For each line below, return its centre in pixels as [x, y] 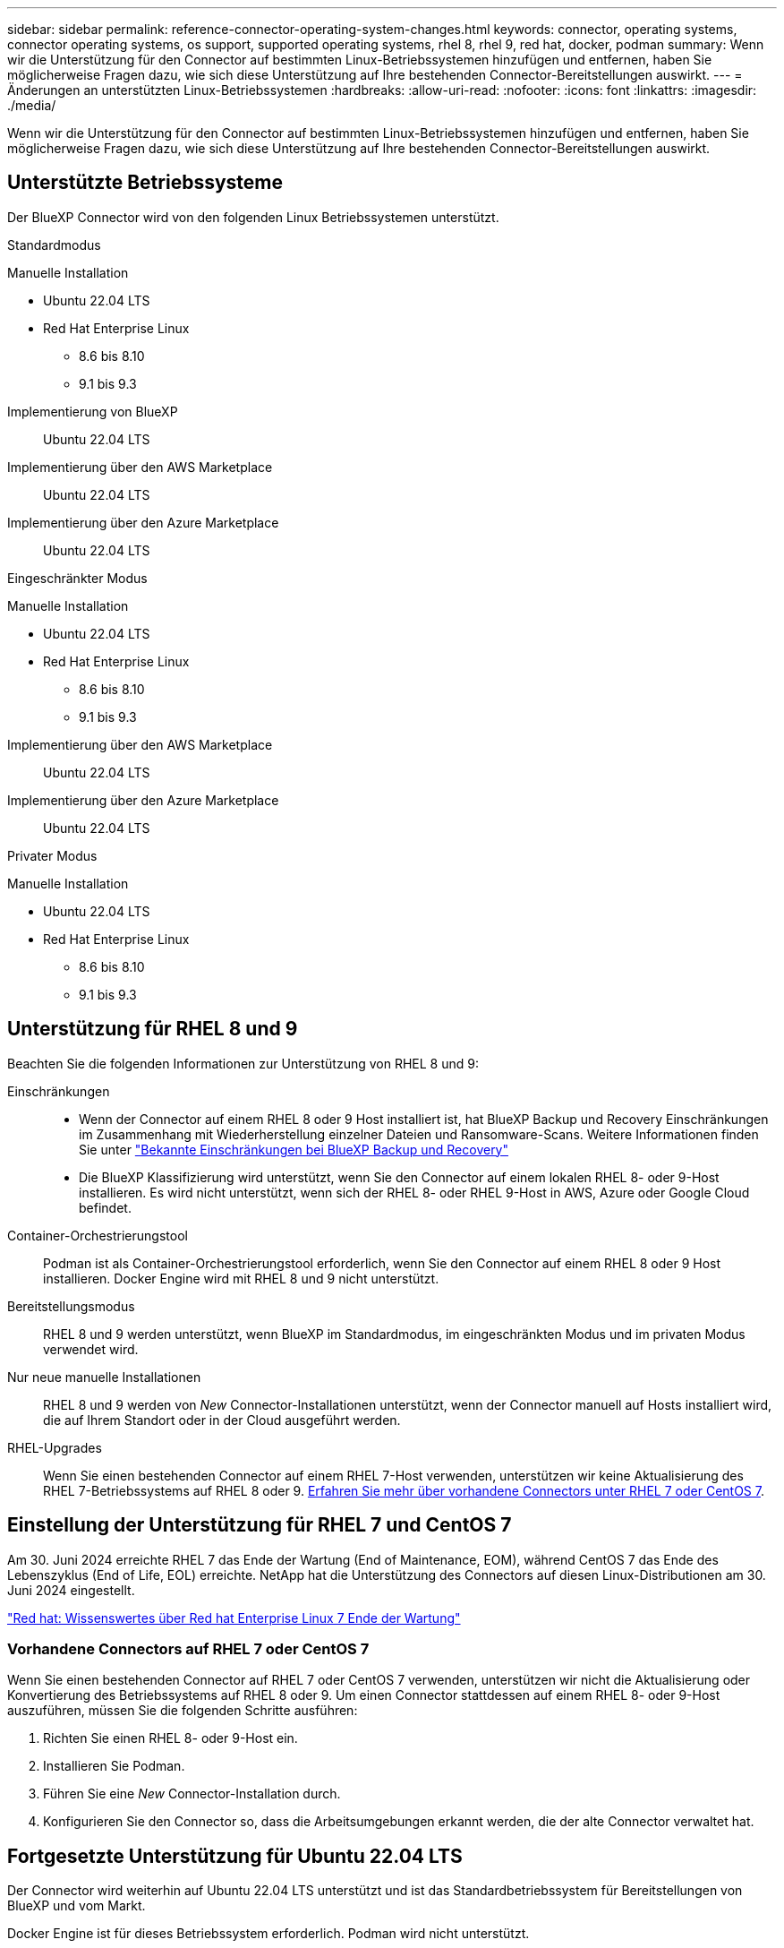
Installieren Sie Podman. [114, 1766]
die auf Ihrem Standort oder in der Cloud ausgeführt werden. [222, 1420]
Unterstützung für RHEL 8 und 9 [153, 1029]
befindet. [105, 1207]
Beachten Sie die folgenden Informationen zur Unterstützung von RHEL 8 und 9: [243, 1063]
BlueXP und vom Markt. [77, 1906]
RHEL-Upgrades [55, 1447]
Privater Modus [52, 855]
